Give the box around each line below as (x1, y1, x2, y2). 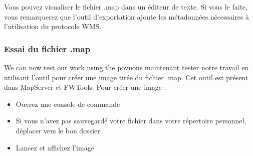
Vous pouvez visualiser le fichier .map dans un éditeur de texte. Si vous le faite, (4, 2, 248, 12)
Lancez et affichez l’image (16, 142, 94, 152)
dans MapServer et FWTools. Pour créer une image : (4, 82, 166, 92)
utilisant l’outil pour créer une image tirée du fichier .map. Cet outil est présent (4, 72, 248, 82)
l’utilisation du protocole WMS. (4, 21, 102, 32)
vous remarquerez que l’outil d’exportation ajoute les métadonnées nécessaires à (4, 11, 249, 22)
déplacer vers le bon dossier (16, 125, 100, 135)
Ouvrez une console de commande (16, 98, 120, 109)
